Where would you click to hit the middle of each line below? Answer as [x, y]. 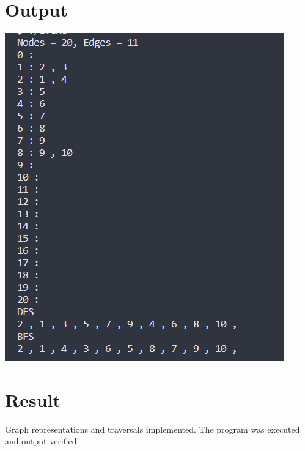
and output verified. [42, 441]
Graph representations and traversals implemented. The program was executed [152, 429]
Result [33, 399]
